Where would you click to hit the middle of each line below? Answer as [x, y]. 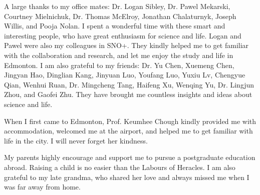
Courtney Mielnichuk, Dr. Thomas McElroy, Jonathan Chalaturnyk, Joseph [120, 16]
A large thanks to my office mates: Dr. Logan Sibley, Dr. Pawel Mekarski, [117, 6]
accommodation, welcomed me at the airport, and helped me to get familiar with [128, 131]
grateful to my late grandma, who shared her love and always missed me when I [127, 177]
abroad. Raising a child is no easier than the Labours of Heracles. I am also [120, 167]
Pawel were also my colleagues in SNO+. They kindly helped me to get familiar [126, 45]
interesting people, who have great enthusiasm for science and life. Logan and [123, 35]
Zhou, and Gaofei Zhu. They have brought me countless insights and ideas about [128, 94]
